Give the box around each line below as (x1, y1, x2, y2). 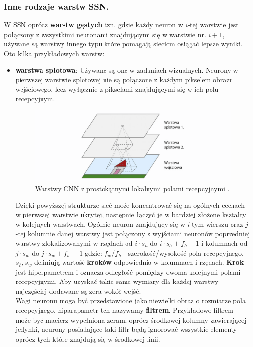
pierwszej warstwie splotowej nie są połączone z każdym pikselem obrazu (15, 74, 233, 85)
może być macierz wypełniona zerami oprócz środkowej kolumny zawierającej (15, 314, 247, 325)
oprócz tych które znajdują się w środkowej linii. (15, 333, 160, 344)
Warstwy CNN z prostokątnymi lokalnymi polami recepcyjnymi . (35, 183, 230, 193)
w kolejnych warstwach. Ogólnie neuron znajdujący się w (15, 218, 185, 229)
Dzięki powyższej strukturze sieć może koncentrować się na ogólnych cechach (15, 199, 245, 210)
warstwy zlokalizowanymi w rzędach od (15, 238, 133, 248)
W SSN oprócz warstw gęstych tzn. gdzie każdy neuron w (4, 20, 183, 30)
